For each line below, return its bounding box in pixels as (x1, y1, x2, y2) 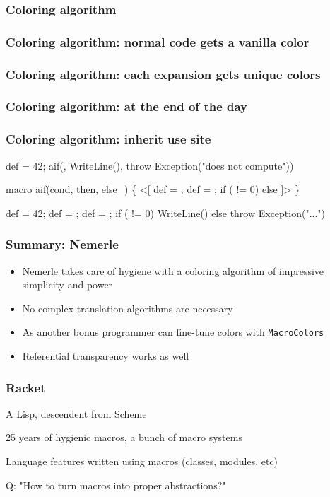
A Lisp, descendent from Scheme (6, 406, 147, 421)
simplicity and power (22, 277, 113, 292)
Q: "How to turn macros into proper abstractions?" (6, 477, 226, 492)
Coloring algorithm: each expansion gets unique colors (6, 65, 321, 83)
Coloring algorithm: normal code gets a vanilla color (6, 33, 310, 50)
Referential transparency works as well (22, 349, 189, 363)
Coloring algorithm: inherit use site (6, 130, 211, 148)
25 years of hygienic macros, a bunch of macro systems (6, 430, 242, 445)
